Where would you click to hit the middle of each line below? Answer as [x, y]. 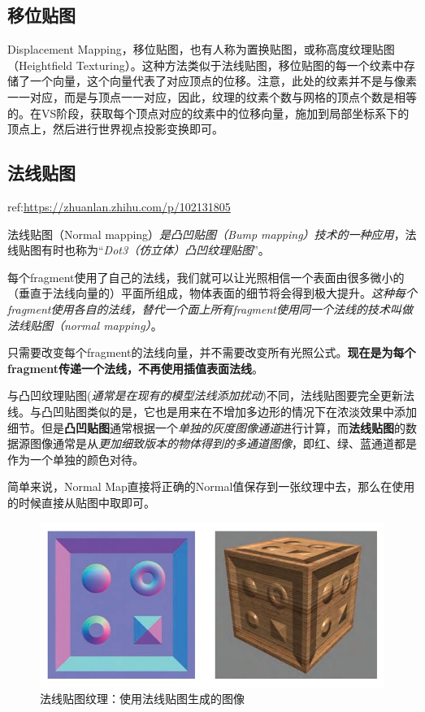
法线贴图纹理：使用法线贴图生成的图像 [142, 699]
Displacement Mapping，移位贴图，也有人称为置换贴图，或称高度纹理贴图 [201, 49]
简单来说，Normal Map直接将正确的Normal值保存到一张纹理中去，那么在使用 [211, 486]
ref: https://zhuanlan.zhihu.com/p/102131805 [119, 206]
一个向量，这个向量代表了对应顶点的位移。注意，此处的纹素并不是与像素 [223, 81]
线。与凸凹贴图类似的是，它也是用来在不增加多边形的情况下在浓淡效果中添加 [212, 411]
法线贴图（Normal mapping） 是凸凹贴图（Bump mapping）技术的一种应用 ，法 [212, 234]
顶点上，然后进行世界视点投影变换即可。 [115, 129]
